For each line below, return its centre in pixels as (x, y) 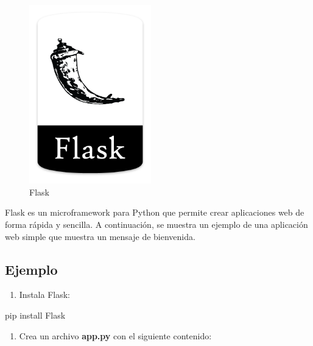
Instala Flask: (44, 295)
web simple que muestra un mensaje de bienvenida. (100, 236)
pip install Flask (35, 315)
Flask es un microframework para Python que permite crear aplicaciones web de (155, 212)
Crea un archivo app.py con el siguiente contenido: (115, 335)
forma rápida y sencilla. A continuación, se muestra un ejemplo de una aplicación (156, 224)
